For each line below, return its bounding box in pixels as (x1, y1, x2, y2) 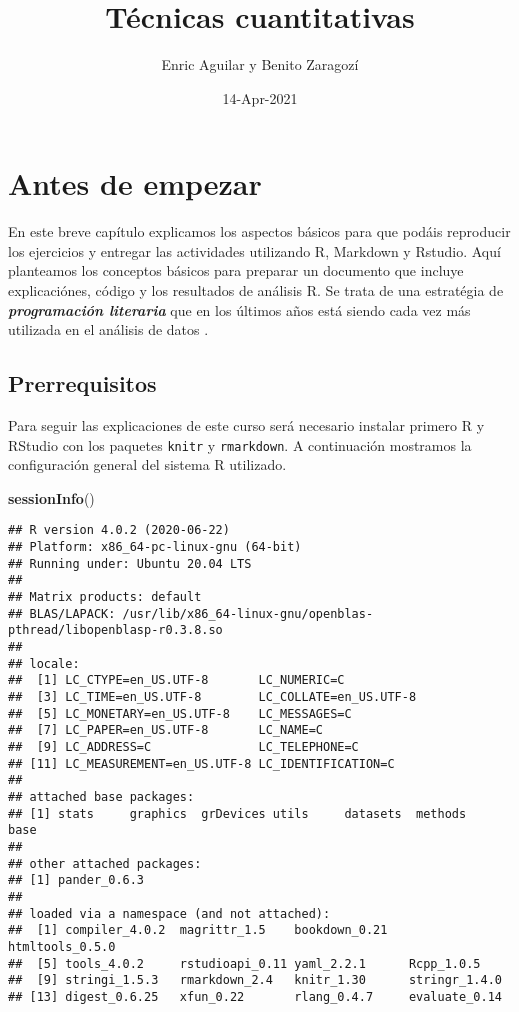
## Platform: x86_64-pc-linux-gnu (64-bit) (8, 540, 302, 555)
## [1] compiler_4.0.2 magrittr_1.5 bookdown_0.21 (8, 923, 388, 938)
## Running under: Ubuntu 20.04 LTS (8, 556, 252, 571)
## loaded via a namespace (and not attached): (8, 906, 331, 921)
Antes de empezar (8, 163, 262, 204)
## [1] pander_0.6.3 (8, 873, 145, 888)
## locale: (8, 656, 80, 671)
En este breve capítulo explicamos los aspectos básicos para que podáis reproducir (8, 221, 511, 242)
